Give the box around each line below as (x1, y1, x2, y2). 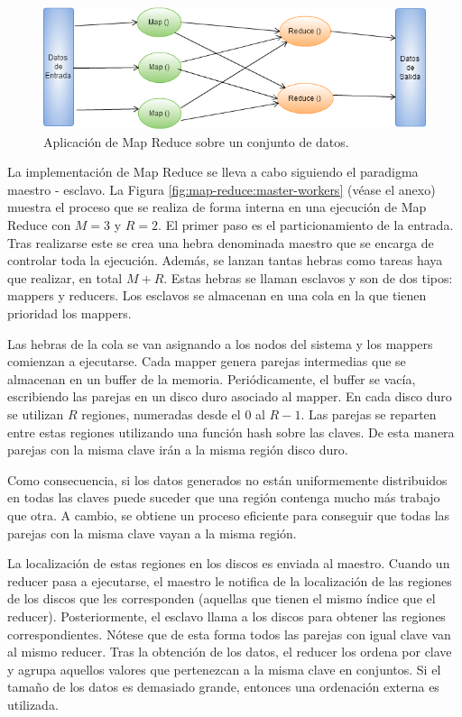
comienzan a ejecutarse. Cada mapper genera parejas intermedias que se (7, 352, 406, 371)
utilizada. (7, 694, 59, 713)
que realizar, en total (7, 268, 123, 287)
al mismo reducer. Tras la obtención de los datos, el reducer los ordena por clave (7, 642, 452, 661)
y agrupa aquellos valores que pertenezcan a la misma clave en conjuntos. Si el (7, 659, 441, 678)
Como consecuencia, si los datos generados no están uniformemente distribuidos (7, 470, 448, 489)
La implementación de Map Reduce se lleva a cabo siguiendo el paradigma (7, 162, 419, 181)
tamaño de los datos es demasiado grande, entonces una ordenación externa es (7, 677, 439, 696)
